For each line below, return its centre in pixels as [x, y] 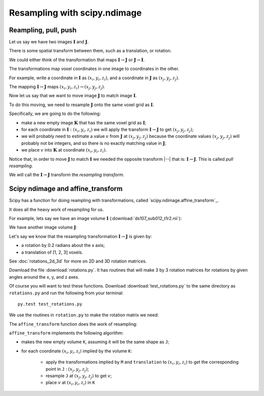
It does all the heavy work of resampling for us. [56, 209]
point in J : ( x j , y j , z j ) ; [67, 369]
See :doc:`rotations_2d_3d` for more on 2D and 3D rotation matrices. [78, 261]
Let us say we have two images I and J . [49, 42]
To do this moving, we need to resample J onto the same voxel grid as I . [81, 105]
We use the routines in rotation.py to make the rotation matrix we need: [84, 315]
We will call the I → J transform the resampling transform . [67, 175]
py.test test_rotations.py [50, 304]
